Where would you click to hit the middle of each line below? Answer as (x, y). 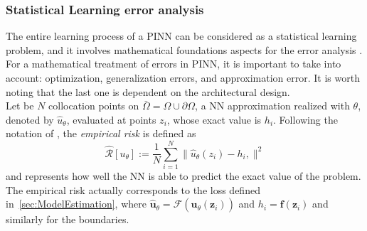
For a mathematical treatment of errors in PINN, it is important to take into (174, 64)
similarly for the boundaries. (68, 219)
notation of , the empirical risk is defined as (101, 133)
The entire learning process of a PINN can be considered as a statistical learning (181, 36)
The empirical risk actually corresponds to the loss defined (133, 189)
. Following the (305, 119)
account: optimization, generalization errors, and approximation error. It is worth (183, 77)
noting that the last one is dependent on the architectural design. (148, 91)
